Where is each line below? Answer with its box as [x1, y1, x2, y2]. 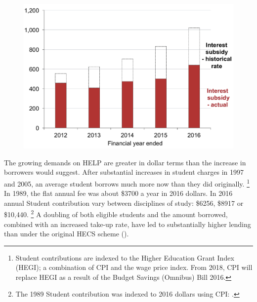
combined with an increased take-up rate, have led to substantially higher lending [4, 219, 251, 229]
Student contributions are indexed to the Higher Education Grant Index [15, 252, 234, 263]
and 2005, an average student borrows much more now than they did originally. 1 [4, 177, 250, 189]
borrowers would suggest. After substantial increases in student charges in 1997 [4, 167, 244, 177]
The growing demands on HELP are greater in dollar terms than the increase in [4, 157, 246, 167]
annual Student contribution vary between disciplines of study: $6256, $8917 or [4, 197, 244, 208]
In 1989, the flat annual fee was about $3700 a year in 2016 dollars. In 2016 [4, 188, 233, 198]
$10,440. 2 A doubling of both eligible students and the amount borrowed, [4, 208, 228, 220]
